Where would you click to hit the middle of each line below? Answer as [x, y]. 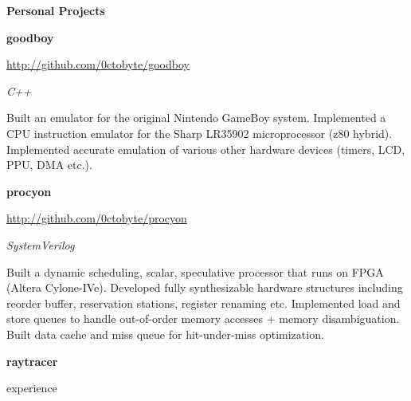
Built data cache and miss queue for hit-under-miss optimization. [165, 334]
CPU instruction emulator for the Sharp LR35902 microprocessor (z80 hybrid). [200, 133]
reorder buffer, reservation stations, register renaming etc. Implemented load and [204, 303]
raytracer [32, 361]
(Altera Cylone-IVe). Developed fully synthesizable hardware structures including [205, 287]
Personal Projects [56, 10]
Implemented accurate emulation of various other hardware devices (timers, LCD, [206, 149]
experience [32, 388]
